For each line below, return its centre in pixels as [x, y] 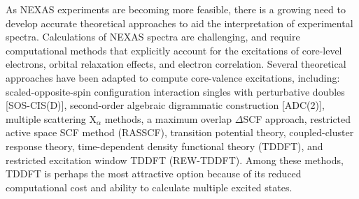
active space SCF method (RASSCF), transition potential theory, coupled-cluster [180, 132]
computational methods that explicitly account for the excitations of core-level [174, 50]
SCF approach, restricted [297, 118]
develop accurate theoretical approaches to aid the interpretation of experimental [179, 23]
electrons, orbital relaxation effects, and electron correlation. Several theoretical [176, 64]
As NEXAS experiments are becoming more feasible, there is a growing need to [176, 9]
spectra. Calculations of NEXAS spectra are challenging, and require [153, 37]
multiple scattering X [51, 118]
